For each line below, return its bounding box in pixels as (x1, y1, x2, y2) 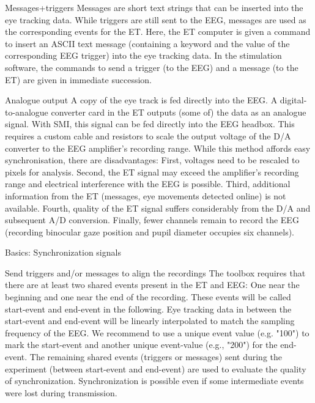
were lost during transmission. (5, 386, 117, 399)
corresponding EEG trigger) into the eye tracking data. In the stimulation (5, 49, 282, 62)
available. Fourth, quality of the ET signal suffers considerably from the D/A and (5, 201, 311, 214)
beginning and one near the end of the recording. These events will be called (5, 290, 291, 303)
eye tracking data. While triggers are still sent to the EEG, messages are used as (5, 13, 306, 26)
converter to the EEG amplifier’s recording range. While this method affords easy (5, 141, 311, 154)
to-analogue (5, 105, 48, 118)
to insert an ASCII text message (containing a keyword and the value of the (5, 37, 290, 50)
